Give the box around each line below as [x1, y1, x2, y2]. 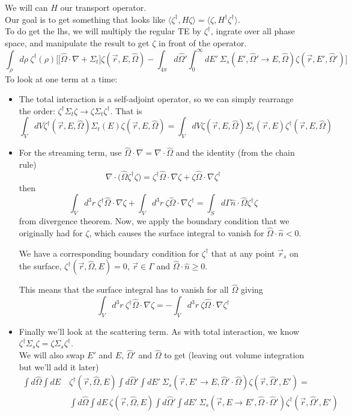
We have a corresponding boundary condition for [19, 246, 199, 259]
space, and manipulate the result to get [5, 36, 150, 49]
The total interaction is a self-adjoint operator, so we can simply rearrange [19, 93, 294, 105]
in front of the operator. [158, 36, 247, 49]
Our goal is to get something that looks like [5, 13, 166, 25]
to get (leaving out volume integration [164, 349, 305, 361]
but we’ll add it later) [19, 360, 99, 373]
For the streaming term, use [19, 146, 122, 159]
